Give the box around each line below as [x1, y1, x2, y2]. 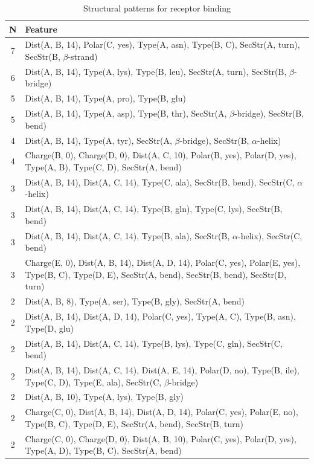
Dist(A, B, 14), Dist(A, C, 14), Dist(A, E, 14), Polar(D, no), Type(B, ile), [25, 363, 300, 376]
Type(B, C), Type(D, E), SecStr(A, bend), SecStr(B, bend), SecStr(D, [25, 268, 287, 280]
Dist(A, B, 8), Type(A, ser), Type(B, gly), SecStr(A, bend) [25, 295, 245, 308]
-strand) [68, 50, 98, 63]
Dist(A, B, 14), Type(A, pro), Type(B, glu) [25, 92, 186, 105]
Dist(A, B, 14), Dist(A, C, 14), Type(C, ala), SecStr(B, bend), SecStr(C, [25, 175, 295, 188]
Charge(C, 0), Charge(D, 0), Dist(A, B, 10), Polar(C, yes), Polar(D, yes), [25, 432, 296, 445]
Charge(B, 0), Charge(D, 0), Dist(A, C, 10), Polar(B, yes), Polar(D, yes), [25, 149, 296, 161]
